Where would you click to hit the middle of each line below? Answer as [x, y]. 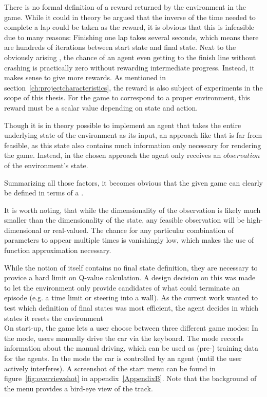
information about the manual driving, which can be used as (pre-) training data [131, 348]
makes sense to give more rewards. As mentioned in [85, 77]
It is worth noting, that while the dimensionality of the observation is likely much [132, 210]
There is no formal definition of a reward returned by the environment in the [125, 7]
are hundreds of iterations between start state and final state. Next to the [120, 47]
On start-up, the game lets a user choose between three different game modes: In [131, 328]
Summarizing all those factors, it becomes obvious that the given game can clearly [133, 182]
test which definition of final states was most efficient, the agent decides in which [131, 308]
